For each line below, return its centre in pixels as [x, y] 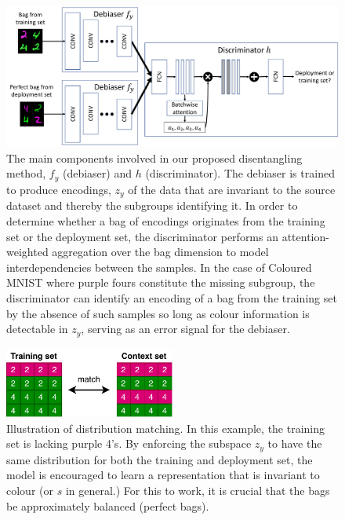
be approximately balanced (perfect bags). [108, 505]
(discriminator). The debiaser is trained [240, 173]
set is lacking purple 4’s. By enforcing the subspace [129, 443]
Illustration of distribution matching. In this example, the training [166, 428]
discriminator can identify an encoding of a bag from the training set [172, 297]
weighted [27, 252]
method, [26, 173]
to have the [295, 443]
